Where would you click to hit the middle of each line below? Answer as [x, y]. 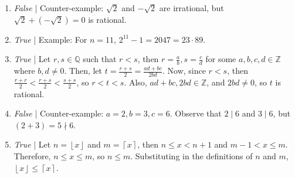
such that [100, 59]
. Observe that [196, 113]
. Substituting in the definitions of [191, 156]
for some [221, 59]
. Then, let [83, 71]
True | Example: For [50, 39]
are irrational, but [191, 8]
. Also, [135, 82]
